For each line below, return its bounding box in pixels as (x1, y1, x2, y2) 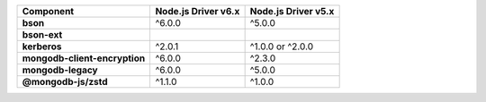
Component (22, 5, 75, 17)
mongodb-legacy (22, 64, 98, 76)
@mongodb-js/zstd (22, 76, 108, 88)
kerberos (22, 40, 62, 53)
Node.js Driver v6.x (155, 5, 240, 17)
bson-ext (22, 29, 63, 40)
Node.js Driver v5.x (249, 5, 335, 17)
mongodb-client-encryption (22, 52, 146, 64)
